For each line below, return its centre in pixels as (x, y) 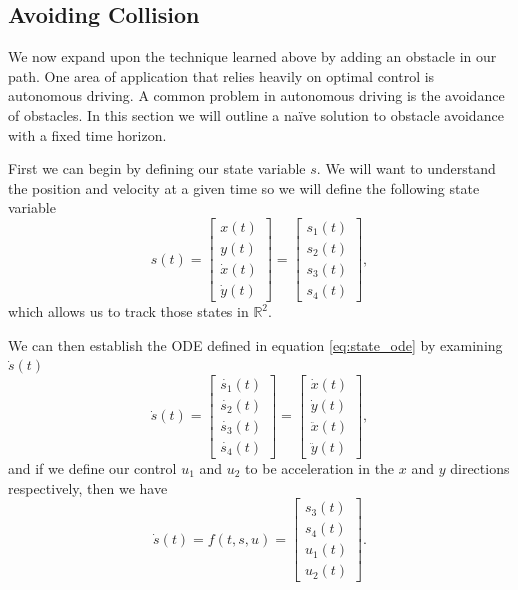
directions (480, 467)
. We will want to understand (406, 168)
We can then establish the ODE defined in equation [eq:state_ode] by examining (255, 344)
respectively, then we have (88, 487)
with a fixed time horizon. (87, 134)
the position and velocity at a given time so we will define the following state (244, 187)
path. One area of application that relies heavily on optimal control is (221, 75)
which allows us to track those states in (128, 311)
